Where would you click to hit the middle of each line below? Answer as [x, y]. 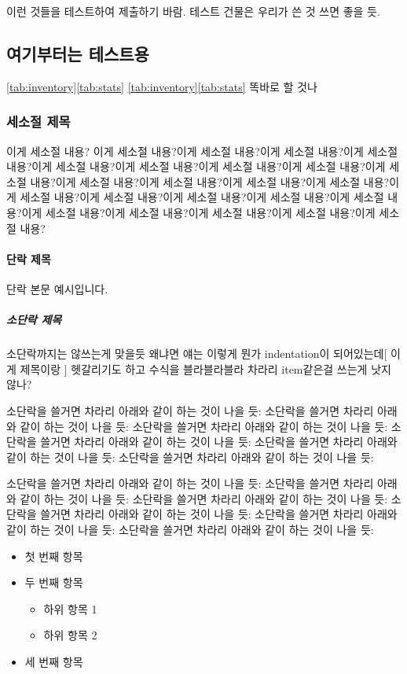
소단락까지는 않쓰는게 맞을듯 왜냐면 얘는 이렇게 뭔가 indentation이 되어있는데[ [197, 354]
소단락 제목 [34, 320]
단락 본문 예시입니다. [57, 288]
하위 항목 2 [70, 635]
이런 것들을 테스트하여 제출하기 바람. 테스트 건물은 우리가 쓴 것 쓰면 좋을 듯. [193, 11]
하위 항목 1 [70, 608]
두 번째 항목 [54, 582]
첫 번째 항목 [54, 556]
